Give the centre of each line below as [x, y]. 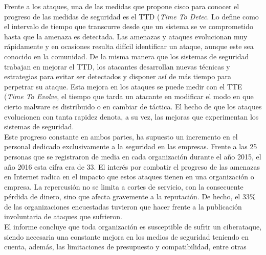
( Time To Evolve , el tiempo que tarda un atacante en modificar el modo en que [129, 96]
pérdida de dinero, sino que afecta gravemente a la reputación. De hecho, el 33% [130, 196]
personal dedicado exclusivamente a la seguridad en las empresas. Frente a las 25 [131, 146]
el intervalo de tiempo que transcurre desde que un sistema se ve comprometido [129, 26]
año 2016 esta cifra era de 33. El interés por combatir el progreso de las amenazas [132, 166]
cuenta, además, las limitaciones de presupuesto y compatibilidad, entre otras [125, 247]
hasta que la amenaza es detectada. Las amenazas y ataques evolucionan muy [126, 36]
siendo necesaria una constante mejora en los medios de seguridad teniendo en [127, 236]
